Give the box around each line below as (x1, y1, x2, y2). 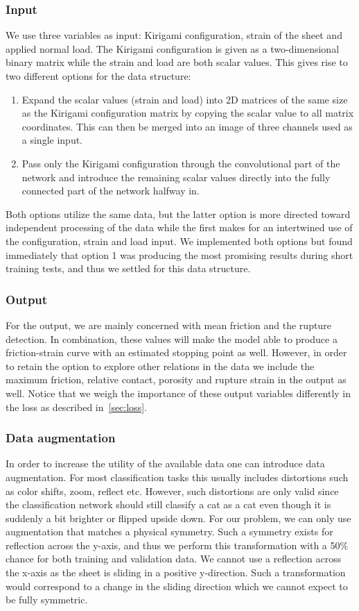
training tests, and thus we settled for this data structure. (6, 261, 251, 276)
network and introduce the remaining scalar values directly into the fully (21, 169, 331, 184)
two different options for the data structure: (6, 69, 191, 83)
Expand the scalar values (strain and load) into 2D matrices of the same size (21, 92, 348, 106)
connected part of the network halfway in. (21, 183, 200, 198)
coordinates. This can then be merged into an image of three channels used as (21, 119, 353, 133)
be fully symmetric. (6, 592, 88, 607)
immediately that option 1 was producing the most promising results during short (6, 247, 353, 262)
